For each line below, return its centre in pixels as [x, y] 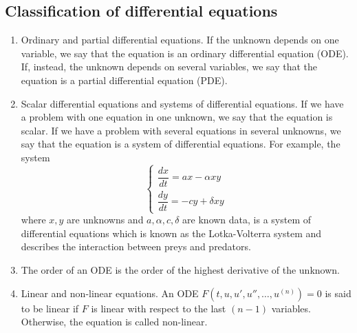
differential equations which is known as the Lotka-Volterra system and [171, 233]
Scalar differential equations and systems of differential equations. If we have [182, 103]
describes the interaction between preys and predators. [136, 246]
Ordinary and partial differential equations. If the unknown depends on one [180, 40]
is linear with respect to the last [159, 308]
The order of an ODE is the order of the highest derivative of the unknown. [180, 270]
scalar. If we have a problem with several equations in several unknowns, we [181, 130]
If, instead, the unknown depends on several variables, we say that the [169, 67]
